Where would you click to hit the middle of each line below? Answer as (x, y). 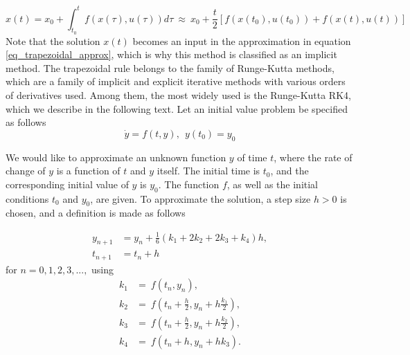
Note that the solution (53, 40)
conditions (27, 198)
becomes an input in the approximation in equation (242, 40)
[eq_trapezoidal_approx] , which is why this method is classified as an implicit (171, 54)
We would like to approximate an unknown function (116, 157)
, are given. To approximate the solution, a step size (200, 198)
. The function (189, 184)
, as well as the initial (273, 184)
